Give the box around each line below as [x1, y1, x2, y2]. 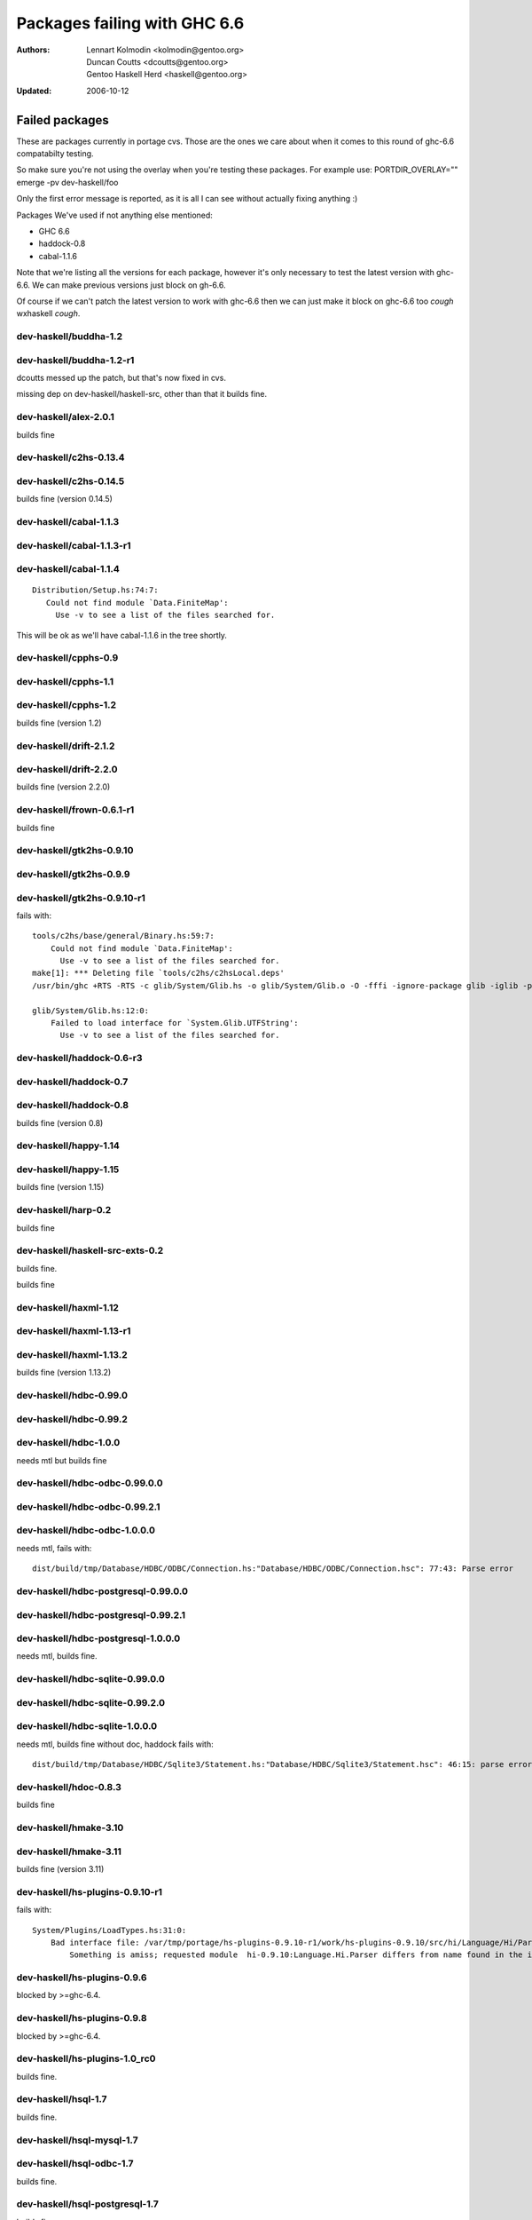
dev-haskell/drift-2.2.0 [16, 764, 118, 776]
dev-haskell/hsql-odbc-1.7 [16, 2158, 134, 2170]
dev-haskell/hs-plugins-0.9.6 [16, 1971, 147, 1984]
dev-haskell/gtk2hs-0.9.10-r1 [16, 892, 146, 904]
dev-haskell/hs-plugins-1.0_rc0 [16, 2052, 156, 2065]
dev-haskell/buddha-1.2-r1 [16, 353, 135, 366]
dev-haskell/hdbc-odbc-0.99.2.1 [16, 1501, 160, 1513]
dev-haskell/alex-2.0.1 [16, 411, 115, 424]
